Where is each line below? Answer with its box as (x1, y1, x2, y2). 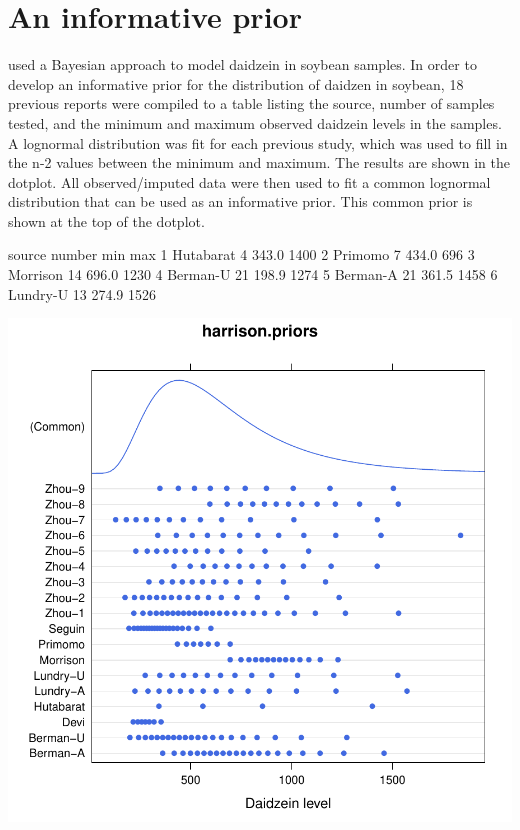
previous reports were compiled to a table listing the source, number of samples (8, 93, 495, 114)
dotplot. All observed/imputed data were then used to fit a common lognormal (8, 171, 491, 192)
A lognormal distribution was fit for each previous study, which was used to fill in (8, 132, 508, 153)
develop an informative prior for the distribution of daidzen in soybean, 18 (8, 73, 464, 94)
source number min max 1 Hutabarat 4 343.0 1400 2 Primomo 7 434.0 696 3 (8, 244, 475, 265)
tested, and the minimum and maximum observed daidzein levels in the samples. (8, 112, 502, 133)
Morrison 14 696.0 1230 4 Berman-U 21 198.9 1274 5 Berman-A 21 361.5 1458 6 (8, 264, 498, 285)
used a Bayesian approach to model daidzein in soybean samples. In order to (8, 54, 477, 75)
